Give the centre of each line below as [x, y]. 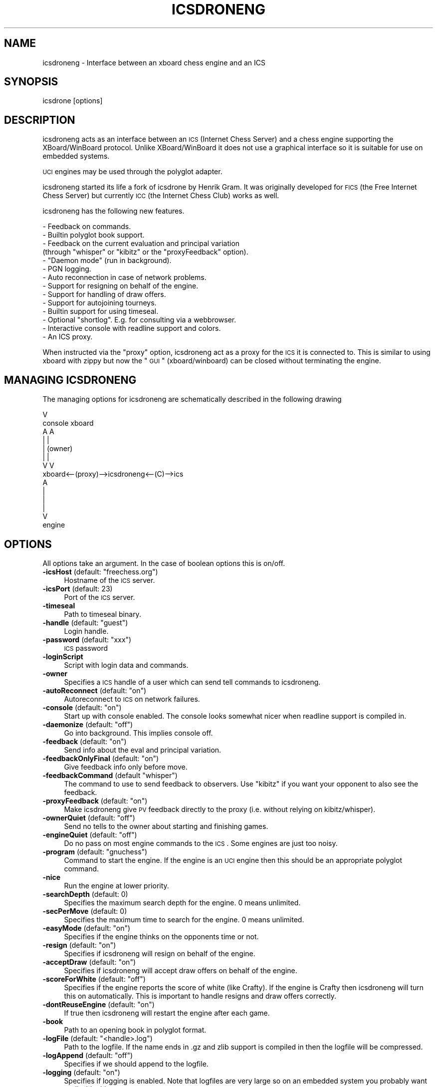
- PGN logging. [67, 269]
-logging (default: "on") [81, 1072]
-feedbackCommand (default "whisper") [110, 775]
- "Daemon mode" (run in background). [107, 261]
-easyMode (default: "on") [87, 928]
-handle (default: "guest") [85, 622]
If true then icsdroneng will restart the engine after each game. [167, 1013]
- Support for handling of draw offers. [104, 294]
